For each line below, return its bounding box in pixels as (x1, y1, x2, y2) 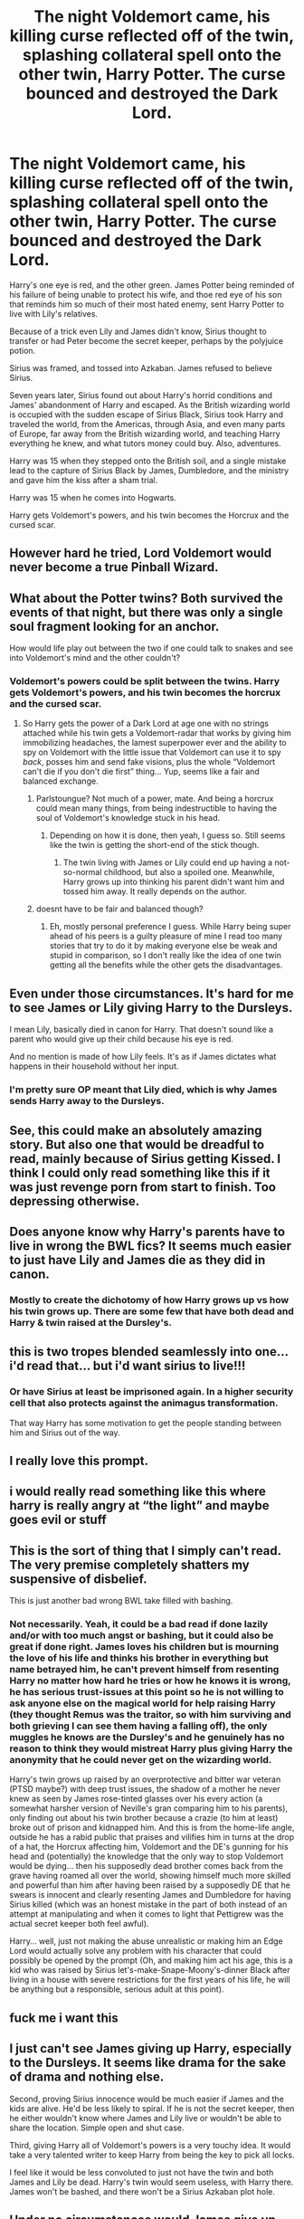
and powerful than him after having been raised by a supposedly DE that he (9, 1880, 291, 1890)
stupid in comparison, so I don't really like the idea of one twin (49, 950, 282, 961)
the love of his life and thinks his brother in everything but (9, 1652, 269, 1664)
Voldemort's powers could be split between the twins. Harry (9, 675, 280, 688)
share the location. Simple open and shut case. (9, 2122, 185, 2133)
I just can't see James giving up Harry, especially (9, 2041, 292, 2056)
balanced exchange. (22, 776, 99, 786)
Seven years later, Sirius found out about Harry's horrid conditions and (9, 389, 273, 400)
